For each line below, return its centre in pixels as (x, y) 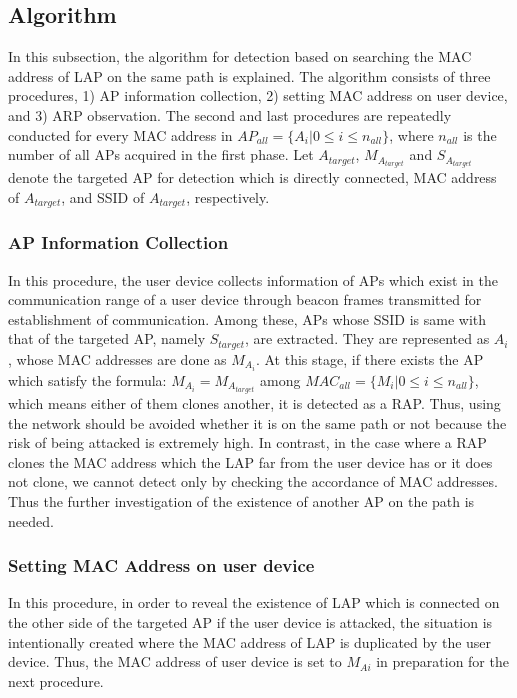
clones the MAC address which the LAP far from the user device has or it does (250, 461)
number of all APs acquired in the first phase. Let (161, 154)
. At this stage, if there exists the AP (369, 358)
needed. (31, 520)
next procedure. (56, 680)
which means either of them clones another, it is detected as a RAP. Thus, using (254, 402)
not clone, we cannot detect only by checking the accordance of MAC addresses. (253, 481)
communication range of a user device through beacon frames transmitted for (245, 299)
